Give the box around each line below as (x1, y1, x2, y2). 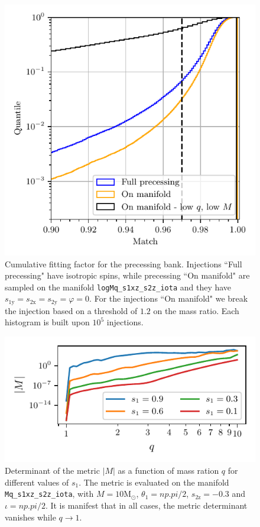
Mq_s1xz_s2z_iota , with (5, 487, 94, 500)
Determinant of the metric (5, 464, 100, 477)
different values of (5, 476, 69, 488)
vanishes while (5, 510, 56, 523)
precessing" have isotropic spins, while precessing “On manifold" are (5, 269, 250, 282)
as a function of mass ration (118, 464, 219, 477)
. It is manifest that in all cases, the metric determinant (45, 499, 248, 511)
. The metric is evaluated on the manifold (79, 476, 229, 488)
